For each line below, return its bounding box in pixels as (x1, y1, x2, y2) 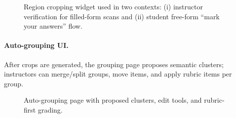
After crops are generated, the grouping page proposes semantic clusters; (4, 59, 224, 69)
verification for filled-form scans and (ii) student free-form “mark (24, 11, 220, 21)
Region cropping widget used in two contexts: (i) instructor (24, 1, 203, 11)
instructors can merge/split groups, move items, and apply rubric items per (4, 69, 232, 79)
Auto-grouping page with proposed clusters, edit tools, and (24, 95, 202, 105)
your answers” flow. (24, 21, 82, 31)
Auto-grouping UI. (4, 40, 69, 50)
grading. (38, 104, 63, 115)
